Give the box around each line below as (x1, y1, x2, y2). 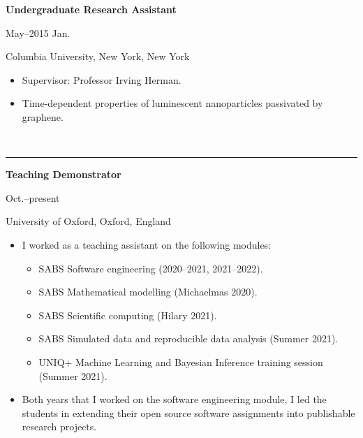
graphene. (22, 109, 64, 124)
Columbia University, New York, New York (6, 49, 190, 64)
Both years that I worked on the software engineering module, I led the (22, 392, 327, 407)
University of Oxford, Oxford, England (6, 214, 171, 228)
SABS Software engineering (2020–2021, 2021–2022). (38, 261, 263, 275)
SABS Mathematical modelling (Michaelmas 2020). (38, 284, 258, 299)
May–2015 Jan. (6, 25, 71, 40)
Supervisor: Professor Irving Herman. (22, 72, 181, 87)
